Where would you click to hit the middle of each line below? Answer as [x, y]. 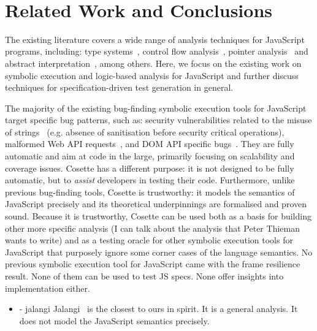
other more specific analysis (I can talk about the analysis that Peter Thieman [152, 228]
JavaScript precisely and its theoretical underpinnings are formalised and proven [156, 204]
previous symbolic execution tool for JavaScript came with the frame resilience [153, 264]
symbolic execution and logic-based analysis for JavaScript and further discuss [152, 75]
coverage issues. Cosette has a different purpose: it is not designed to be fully [150, 168]
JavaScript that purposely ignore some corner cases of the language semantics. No [159, 252]
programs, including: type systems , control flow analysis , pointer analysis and [157, 51]
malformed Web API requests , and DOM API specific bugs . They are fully [150, 144]
